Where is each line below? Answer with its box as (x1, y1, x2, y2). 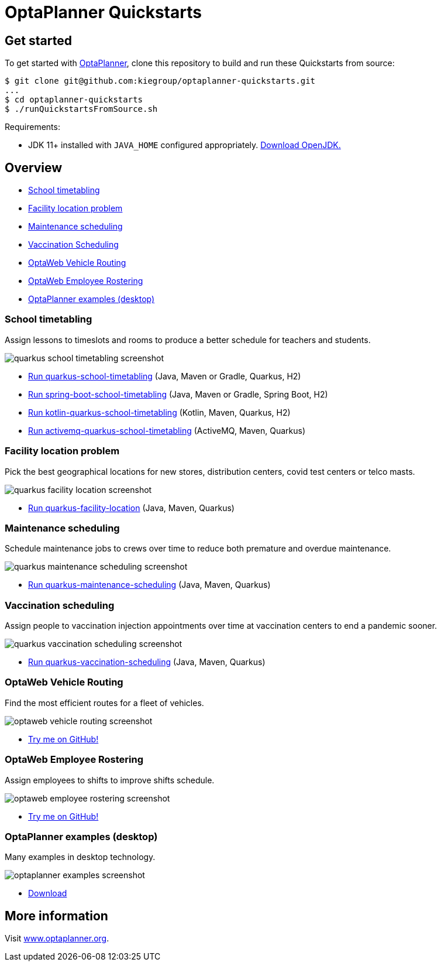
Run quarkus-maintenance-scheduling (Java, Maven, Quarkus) (28, 580, 271, 590)
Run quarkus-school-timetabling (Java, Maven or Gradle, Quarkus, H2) (28, 371, 301, 381)
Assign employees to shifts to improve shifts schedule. (5, 775, 215, 785)
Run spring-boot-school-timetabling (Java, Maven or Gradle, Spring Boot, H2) (28, 389, 328, 399)
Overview (5, 160, 63, 175)
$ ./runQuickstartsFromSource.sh (5, 104, 158, 114)
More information (5, 908, 108, 923)
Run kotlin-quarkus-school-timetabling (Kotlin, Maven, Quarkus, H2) (28, 407, 291, 417)
